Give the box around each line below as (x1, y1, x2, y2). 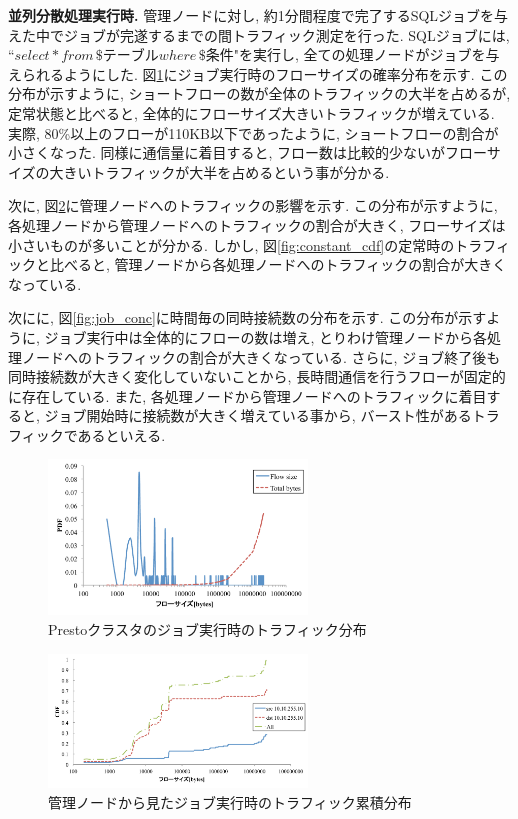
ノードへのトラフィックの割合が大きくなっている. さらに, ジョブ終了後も (21, 346, 501, 367)
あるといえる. (77, 424, 166, 445)
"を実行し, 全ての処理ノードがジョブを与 (233, 44, 500, 65)
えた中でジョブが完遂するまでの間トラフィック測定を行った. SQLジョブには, (8, 24, 510, 45)
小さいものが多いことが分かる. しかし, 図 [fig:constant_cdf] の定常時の (8, 234, 455, 255)
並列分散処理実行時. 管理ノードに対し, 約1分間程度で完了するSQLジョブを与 (8, 5, 509, 25)
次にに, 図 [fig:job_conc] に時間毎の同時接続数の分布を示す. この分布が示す (8, 307, 487, 328)
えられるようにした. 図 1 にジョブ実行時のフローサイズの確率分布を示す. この (8, 63, 508, 84)
